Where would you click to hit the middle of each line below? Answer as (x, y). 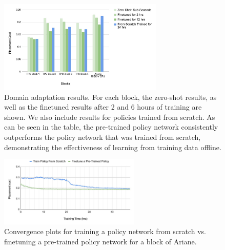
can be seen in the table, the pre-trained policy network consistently (111, 127)
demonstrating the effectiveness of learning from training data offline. (113, 147)
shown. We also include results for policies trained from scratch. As (110, 117)
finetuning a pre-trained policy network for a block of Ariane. (100, 241)
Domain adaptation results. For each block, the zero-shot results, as (110, 97)
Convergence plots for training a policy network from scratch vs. (105, 231)
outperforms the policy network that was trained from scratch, (103, 137)
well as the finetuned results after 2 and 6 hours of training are (103, 107)
